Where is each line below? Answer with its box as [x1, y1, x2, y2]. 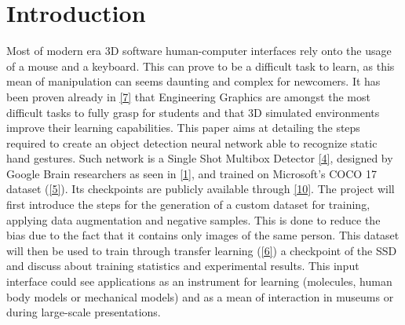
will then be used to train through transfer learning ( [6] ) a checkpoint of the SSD [6, 242, 397, 258]
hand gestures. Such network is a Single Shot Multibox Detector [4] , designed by [6, 150, 393, 166]
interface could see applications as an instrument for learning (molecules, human [6, 273, 392, 290]
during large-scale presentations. [6, 304, 161, 320]
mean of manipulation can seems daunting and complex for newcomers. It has [6, 73, 381, 89]
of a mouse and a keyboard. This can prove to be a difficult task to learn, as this [6, 57, 395, 74]
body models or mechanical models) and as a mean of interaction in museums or [6, 288, 394, 305]
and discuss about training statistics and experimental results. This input [6, 257, 359, 274]
